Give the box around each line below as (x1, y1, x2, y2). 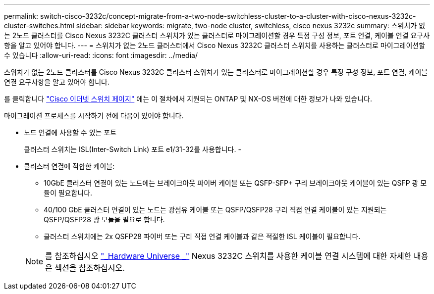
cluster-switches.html (4, 21, 74, 30)
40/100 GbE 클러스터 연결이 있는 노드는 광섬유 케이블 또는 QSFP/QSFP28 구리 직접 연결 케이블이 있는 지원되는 (44, 205, 387, 214)
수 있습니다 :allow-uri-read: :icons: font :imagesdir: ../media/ (4, 51, 198, 59)
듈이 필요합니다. (44, 189, 93, 197)
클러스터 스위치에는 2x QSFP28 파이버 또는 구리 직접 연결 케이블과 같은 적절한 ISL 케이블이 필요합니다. (44, 232, 361, 241)
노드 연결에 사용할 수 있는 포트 (24, 128, 117, 137)
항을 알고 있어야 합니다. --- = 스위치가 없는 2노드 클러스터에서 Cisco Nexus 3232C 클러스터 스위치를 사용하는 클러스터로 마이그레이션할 (4, 41, 426, 49)
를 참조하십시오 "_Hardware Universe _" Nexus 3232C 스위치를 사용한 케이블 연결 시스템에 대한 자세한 (45, 251, 412, 261)
